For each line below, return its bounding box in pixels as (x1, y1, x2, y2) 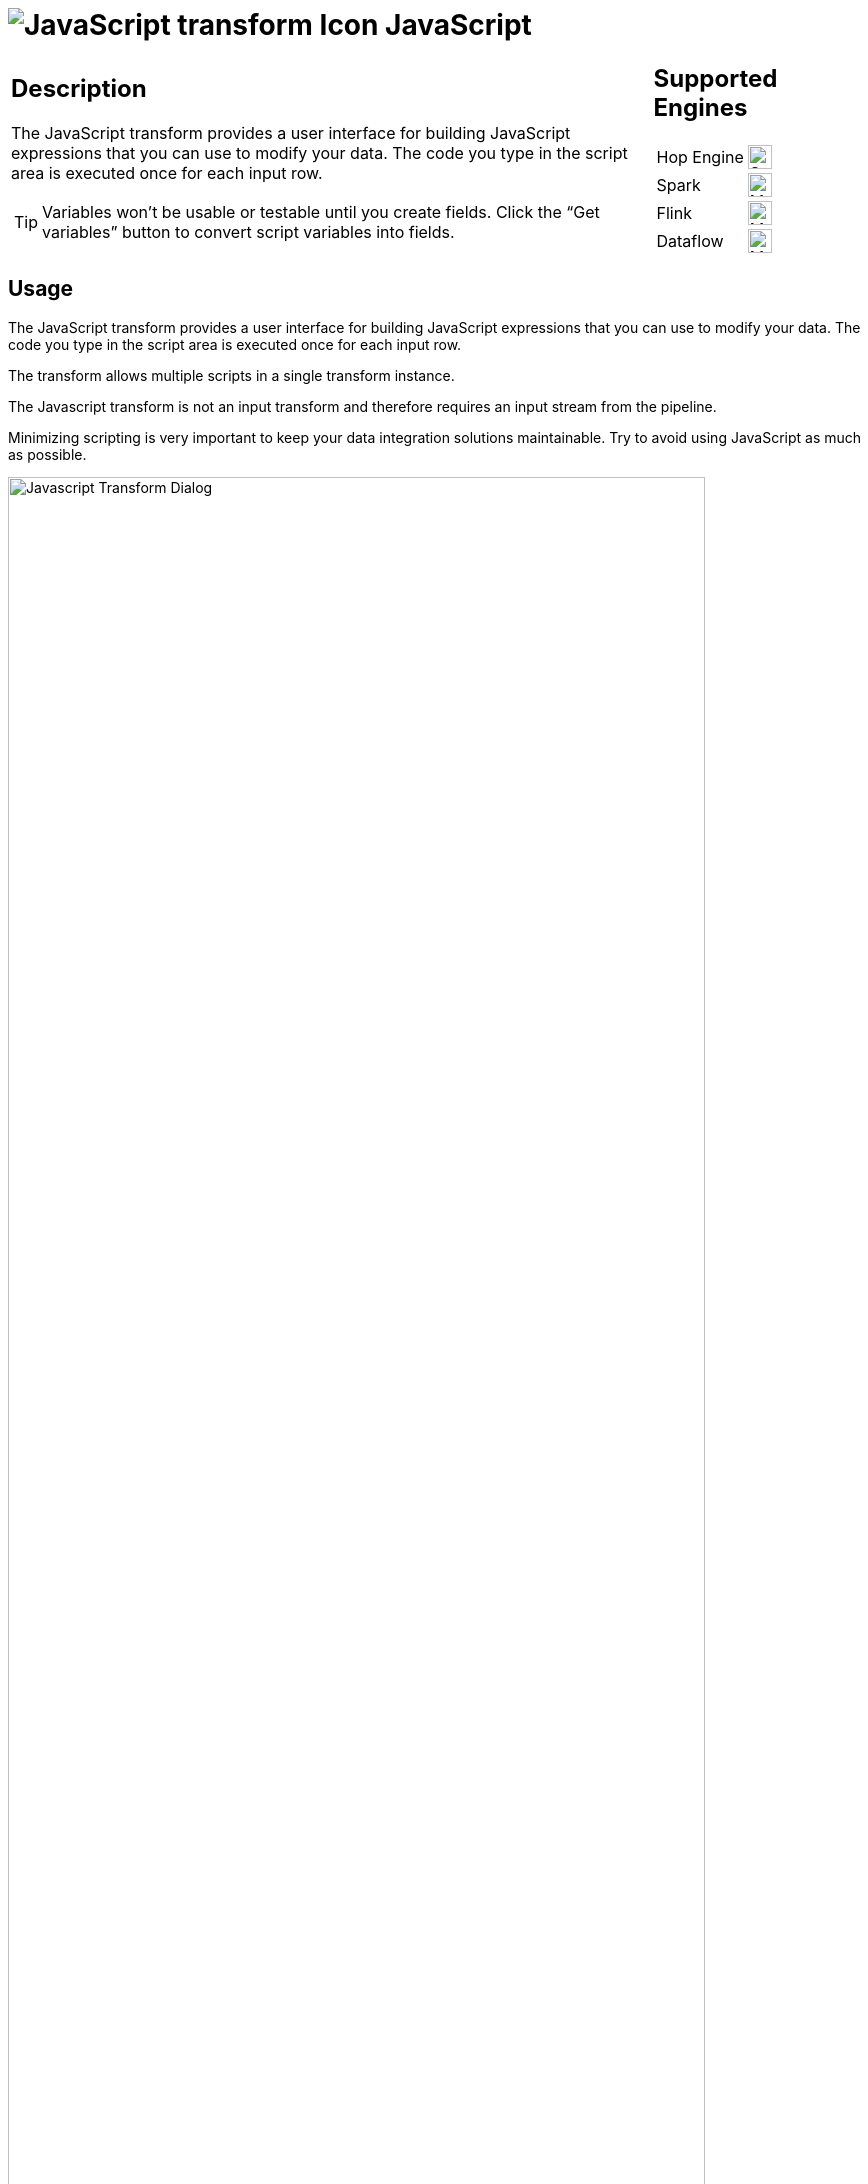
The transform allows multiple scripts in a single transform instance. (8, 366, 455, 384)
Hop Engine (656, 146, 744, 167)
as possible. (8, 445, 87, 463)
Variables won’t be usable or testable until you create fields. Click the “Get (42, 202, 600, 223)
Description (11, 74, 147, 104)
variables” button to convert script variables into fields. (42, 222, 455, 243)
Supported (653, 63, 778, 93)
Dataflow (656, 230, 724, 251)
